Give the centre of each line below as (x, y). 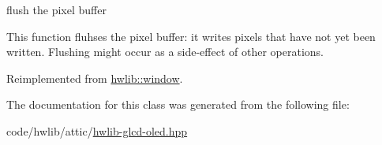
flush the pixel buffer (56, 9)
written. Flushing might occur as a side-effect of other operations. (165, 52)
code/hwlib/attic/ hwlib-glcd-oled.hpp (97, 130)
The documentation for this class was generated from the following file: (178, 104)
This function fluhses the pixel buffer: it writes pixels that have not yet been (191, 36)
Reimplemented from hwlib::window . (95, 78)
